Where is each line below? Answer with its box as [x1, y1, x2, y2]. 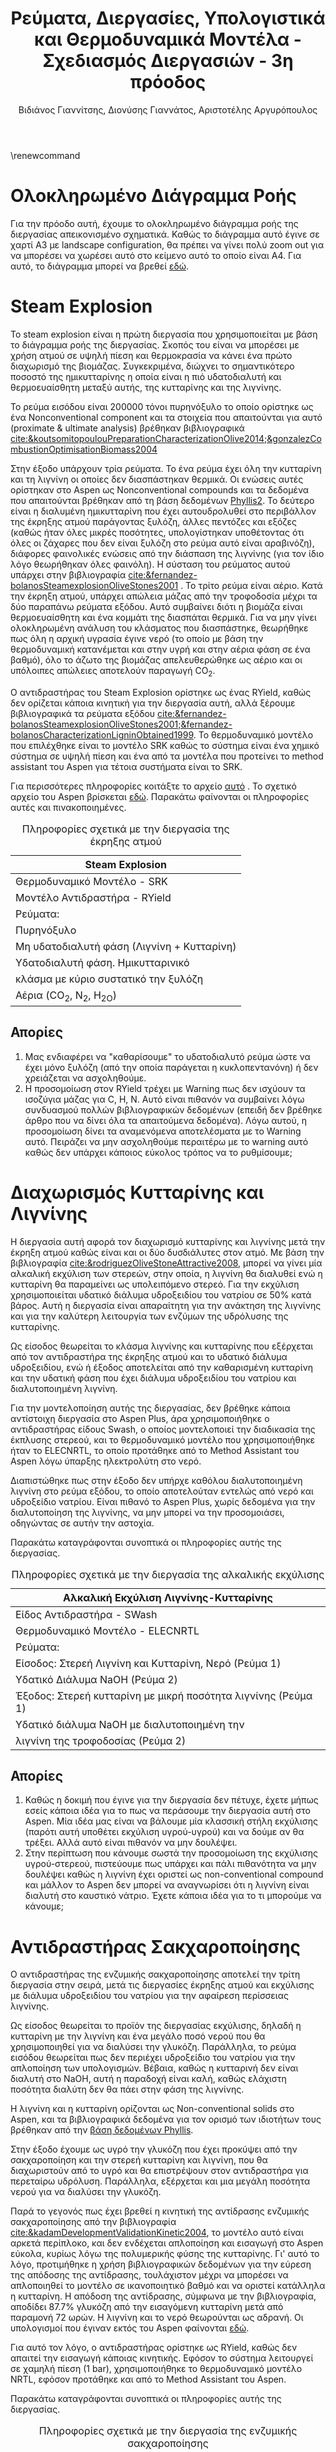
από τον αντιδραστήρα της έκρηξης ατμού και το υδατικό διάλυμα [10, 1350, 288, 1362]
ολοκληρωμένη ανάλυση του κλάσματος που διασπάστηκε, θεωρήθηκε [10, 622, 309, 634]
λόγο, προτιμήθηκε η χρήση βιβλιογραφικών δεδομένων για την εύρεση [10, 2258, 312, 2271]
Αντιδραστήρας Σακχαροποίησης [10, 1935, 302, 1958]
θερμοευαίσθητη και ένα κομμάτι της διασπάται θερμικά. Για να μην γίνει [10, 611, 317, 623]
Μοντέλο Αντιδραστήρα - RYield [15, 890, 172, 904]
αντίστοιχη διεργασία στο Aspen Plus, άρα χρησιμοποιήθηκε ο [10, 1412, 270, 1424]
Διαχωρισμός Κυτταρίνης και [10, 1181, 265, 1204]
